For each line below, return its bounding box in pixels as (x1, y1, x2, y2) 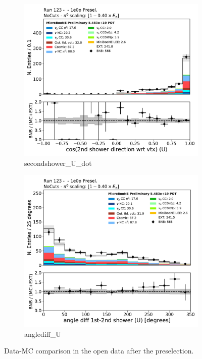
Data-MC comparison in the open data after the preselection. (4, 345, 194, 356)
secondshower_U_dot (24, 157, 92, 168)
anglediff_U (24, 328, 61, 339)
